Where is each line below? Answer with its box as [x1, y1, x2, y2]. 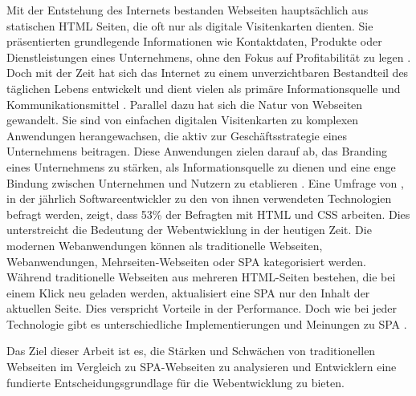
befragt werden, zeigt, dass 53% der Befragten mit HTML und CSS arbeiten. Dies [6, 205, 410, 222]
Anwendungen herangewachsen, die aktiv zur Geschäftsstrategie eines [6, 127, 348, 143]
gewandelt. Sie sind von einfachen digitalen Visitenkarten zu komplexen [6, 111, 359, 128]
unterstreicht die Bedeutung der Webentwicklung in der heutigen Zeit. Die [6, 221, 372, 238]
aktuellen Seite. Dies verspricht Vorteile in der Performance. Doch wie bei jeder [6, 300, 397, 317]
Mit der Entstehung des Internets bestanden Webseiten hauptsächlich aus [6, 2, 369, 18]
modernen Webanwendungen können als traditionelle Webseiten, [6, 236, 323, 253]
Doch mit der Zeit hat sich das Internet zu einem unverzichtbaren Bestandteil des [6, 64, 409, 81]
